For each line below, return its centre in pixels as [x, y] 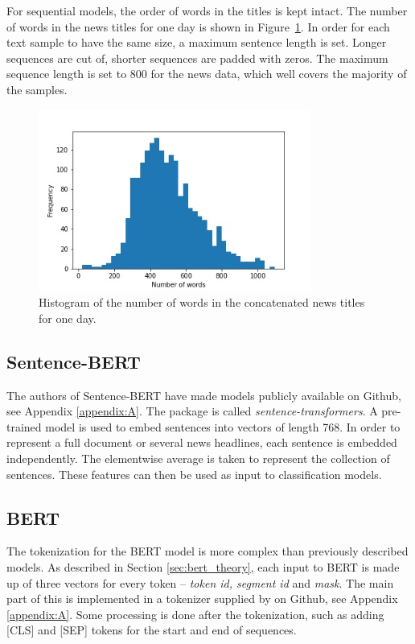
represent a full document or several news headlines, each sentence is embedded [202, 442]
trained [24, 426]
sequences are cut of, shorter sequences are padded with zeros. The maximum [197, 58]
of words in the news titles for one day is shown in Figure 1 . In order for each [198, 26]
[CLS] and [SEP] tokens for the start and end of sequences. [152, 630]
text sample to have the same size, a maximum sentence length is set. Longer [197, 42]
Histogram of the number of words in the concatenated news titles [202, 302]
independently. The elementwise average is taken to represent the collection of [198, 458]
